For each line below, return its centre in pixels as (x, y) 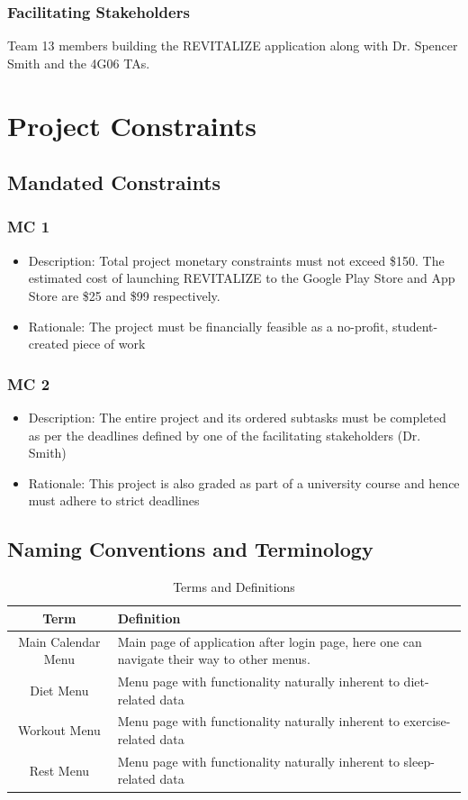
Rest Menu (59, 770)
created (49, 344)
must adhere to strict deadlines (114, 500)
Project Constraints (132, 125)
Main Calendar (59, 641)
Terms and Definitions (234, 587)
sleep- (419, 761)
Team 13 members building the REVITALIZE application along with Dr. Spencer (233, 45)
